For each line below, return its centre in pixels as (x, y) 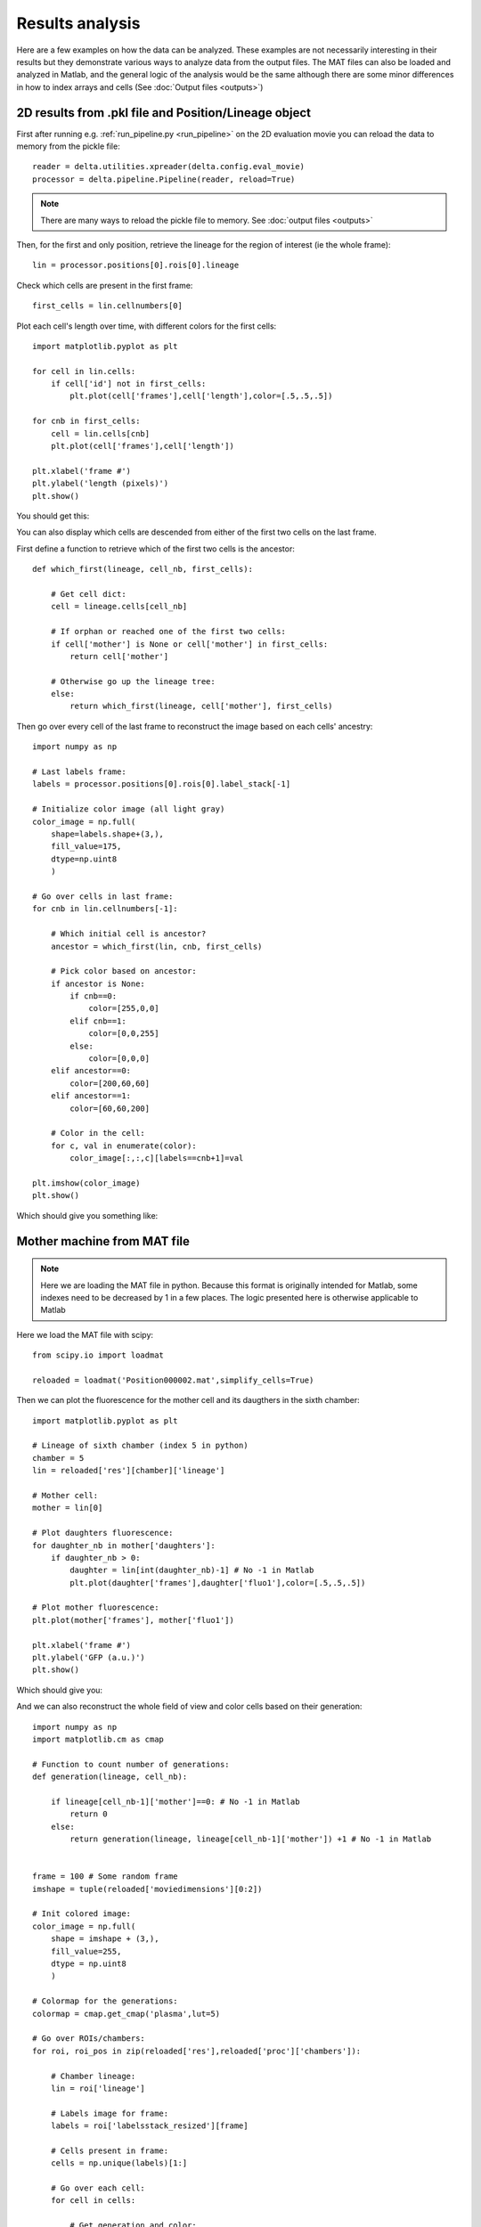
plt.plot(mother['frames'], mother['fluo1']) (134, 1620)
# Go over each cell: (98, 2188)
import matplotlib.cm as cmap (98, 1739)
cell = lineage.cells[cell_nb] (119, 607)
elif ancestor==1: (91, 1096)
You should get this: (53, 516)
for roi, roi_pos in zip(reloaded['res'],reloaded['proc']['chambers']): (197, 2051)
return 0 (89, 1814)
